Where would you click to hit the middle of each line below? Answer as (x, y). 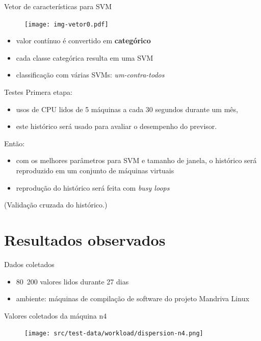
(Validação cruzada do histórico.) (56, 205)
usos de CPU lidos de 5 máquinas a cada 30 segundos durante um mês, (127, 109)
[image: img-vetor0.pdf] (67, 24)
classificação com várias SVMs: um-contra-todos (90, 75)
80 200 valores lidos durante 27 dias (72, 281)
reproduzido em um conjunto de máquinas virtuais (95, 170)
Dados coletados (29, 264)
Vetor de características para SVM (58, 6)
